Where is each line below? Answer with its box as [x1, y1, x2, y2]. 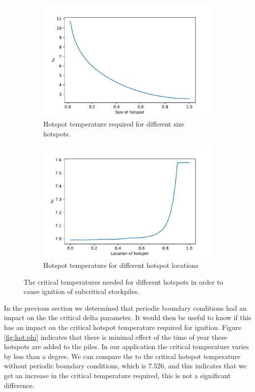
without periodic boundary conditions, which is [4, 360, 146, 371]
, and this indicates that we [164, 360, 247, 371]
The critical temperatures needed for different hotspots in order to [24, 276, 224, 287]
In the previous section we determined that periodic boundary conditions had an [4, 302, 247, 313]
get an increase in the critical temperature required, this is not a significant [4, 370, 231, 380]
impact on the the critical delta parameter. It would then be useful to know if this [4, 312, 252, 323]
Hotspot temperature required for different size [43, 118, 184, 129]
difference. [4, 380, 34, 390]
